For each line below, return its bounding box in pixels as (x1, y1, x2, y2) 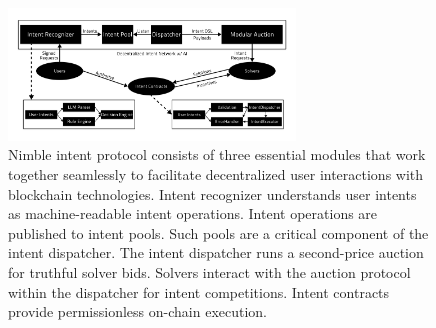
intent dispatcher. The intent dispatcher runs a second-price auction (8, 242, 424, 263)
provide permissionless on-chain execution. (8, 301, 267, 322)
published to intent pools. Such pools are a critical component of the (8, 222, 429, 243)
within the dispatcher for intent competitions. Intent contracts (8, 281, 390, 302)
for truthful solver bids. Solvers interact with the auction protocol (8, 262, 411, 283)
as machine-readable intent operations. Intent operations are (8, 203, 378, 224)
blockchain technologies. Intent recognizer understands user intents (8, 183, 417, 204)
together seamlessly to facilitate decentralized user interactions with (8, 164, 424, 185)
